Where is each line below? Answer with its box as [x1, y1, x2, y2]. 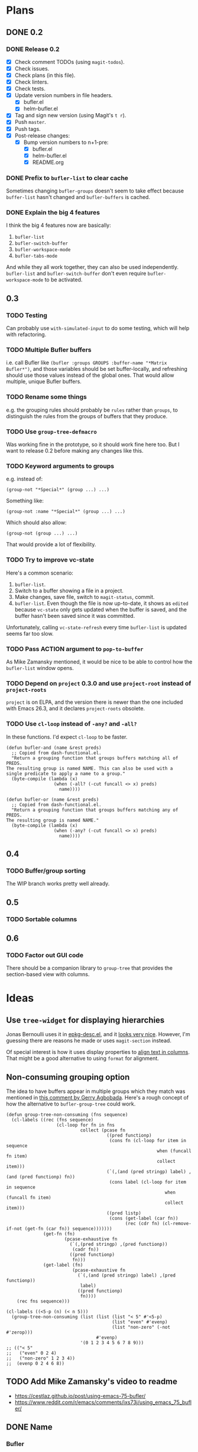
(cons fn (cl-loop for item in [109, 1138, 186, 1144]
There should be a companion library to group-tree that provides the [6, 964, 173, 972]
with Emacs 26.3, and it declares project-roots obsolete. [6, 705, 145, 712]
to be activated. [44, 276, 83, 283]
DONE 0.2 [6, 27, 43, 37]
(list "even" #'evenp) [112, 1319, 168, 1325]
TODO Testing [6, 311, 47, 319]
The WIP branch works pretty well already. [6, 880, 110, 887]
